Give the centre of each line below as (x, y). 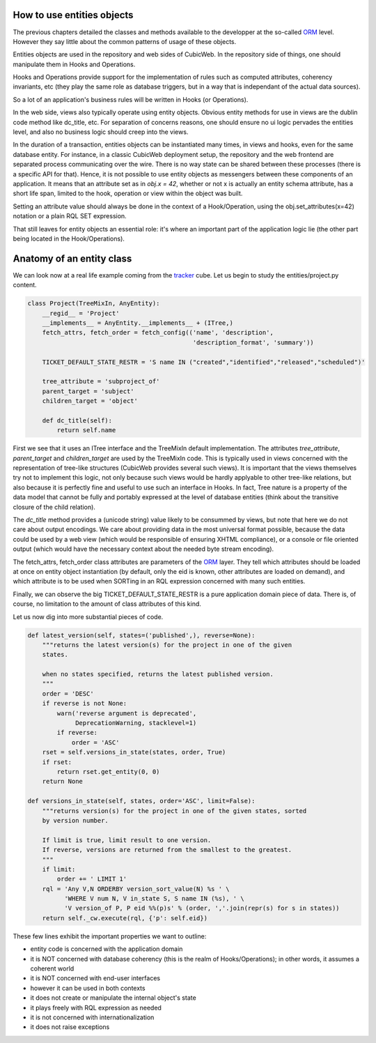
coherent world (52, 968)
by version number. (76, 820)
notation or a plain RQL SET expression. (70, 216)
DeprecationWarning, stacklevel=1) (136, 723)
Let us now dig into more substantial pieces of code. (88, 616)
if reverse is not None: (85, 703)
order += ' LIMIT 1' (92, 879)
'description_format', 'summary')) (253, 342)
